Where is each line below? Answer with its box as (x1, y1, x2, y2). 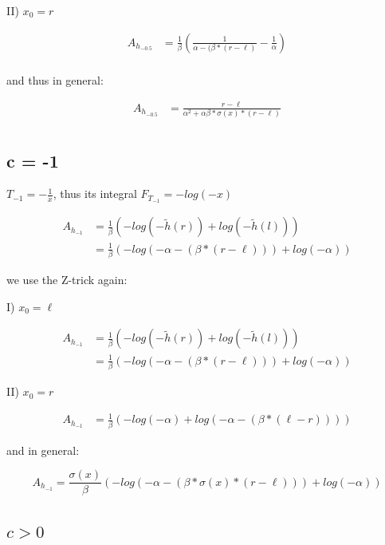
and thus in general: (6, 71, 104, 88)
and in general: (6, 441, 80, 458)
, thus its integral (53, 185, 137, 202)
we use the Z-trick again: (6, 271, 128, 288)
